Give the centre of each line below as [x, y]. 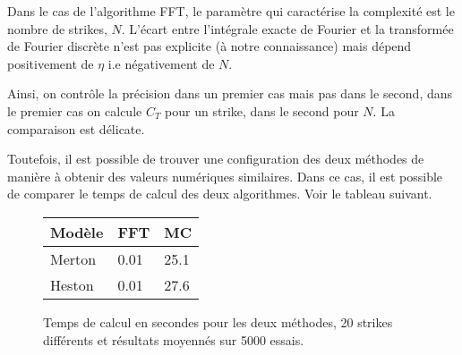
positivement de [51, 63]
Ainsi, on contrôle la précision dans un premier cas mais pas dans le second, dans [230, 93]
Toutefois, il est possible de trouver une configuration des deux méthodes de [216, 159]
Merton [73, 258]
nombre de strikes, [57, 28]
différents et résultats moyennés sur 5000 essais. [174, 339]
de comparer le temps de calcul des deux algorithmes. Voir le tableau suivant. [220, 194]
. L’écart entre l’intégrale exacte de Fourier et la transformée [287, 28]
